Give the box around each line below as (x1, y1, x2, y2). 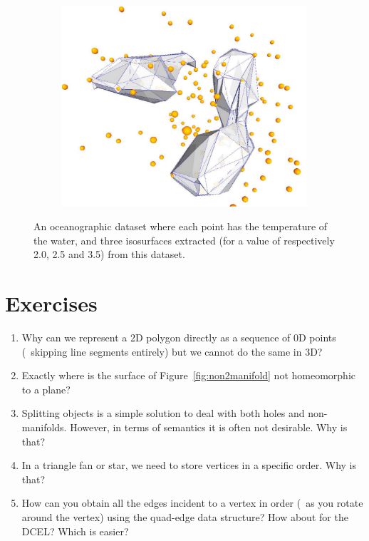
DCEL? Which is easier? (21, 523, 129, 538)
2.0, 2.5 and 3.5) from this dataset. (33, 247, 185, 262)
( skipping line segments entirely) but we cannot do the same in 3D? (21, 344, 323, 359)
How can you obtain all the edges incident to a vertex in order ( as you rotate (21, 495, 363, 510)
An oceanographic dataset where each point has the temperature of (33, 219, 328, 234)
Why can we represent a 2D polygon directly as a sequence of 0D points (21, 330, 336, 345)
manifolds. (21, 419, 67, 434)
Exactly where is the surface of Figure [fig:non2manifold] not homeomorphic (21, 368, 355, 383)
